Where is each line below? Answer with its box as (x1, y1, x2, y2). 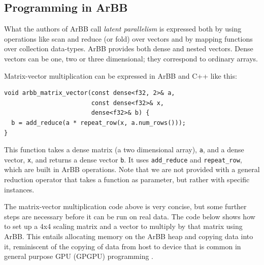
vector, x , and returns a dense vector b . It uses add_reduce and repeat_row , (4, 154, 242, 164)
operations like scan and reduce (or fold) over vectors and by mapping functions (4, 33, 253, 44)
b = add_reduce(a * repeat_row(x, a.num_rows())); (11, 119, 186, 126)
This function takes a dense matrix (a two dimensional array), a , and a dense (4, 144, 244, 155)
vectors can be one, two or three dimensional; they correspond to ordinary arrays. (4, 53, 258, 63)
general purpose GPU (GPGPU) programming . (4, 251, 153, 261)
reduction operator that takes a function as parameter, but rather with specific (4, 174, 250, 185)
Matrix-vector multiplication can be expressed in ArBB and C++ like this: (4, 70, 237, 81)
